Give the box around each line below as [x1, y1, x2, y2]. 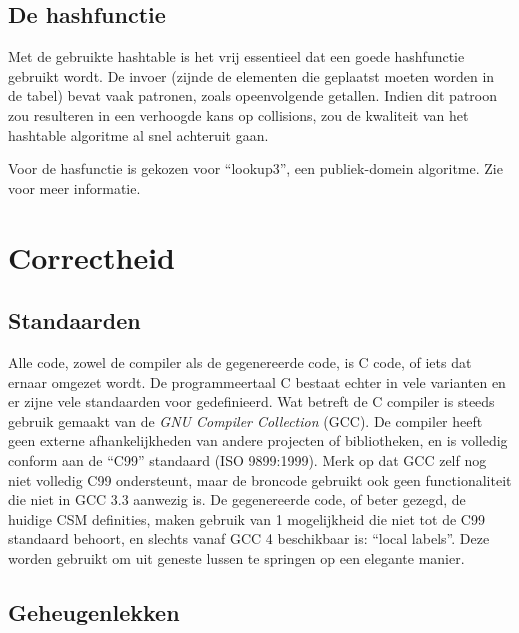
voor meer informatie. [8, 177, 141, 198]
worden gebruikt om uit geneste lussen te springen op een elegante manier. [8, 547, 465, 568]
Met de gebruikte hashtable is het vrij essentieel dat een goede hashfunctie [8, 46, 465, 67]
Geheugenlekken [8, 596, 180, 627]
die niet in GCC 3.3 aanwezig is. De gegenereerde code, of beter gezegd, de [8, 489, 466, 510]
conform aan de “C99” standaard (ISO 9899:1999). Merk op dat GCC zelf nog [8, 449, 487, 470]
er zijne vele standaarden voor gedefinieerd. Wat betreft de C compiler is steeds [8, 391, 495, 412]
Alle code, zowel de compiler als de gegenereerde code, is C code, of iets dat [8, 351, 472, 372]
